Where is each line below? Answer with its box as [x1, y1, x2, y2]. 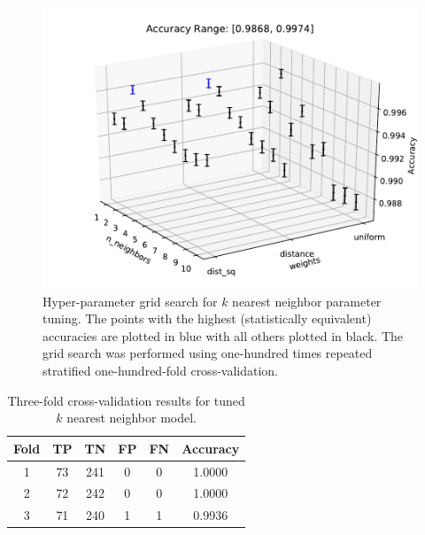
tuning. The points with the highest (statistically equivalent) [42, 309, 372, 328]
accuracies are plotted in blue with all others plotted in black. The [42, 326, 404, 345]
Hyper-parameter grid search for [42, 291, 218, 310]
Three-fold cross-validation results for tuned [7, 391, 245, 409]
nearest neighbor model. [66, 408, 197, 427]
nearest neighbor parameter [232, 291, 382, 310]
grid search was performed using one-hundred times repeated [42, 344, 373, 362]
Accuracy [182, 438, 240, 457]
